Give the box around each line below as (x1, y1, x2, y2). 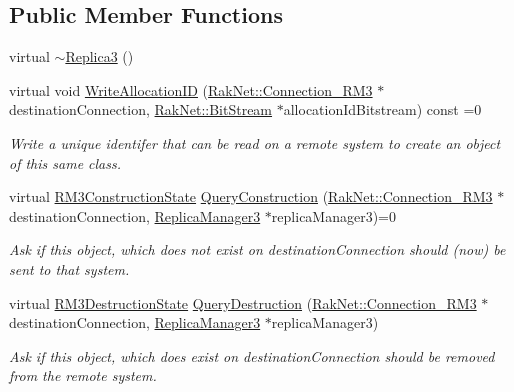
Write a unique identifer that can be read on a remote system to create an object (9, 132, 501, 153)
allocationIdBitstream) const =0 (283, 99, 482, 120)
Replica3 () (65, 46, 134, 67)
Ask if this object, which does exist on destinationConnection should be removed (9, 345, 495, 366)
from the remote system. (9, 365, 157, 386)
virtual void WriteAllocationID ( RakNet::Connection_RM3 (9, 79, 373, 100)
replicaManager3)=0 (271, 205, 397, 226)
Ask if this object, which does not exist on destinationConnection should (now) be (9, 239, 506, 260)
